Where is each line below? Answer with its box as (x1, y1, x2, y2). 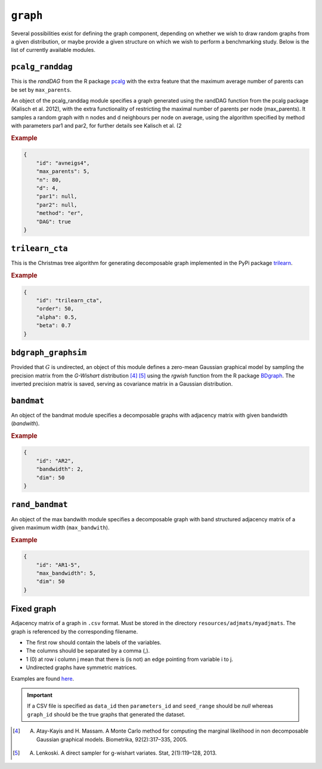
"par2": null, (36, 201, 78, 208)
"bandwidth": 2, (36, 466, 83, 473)
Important (27, 691, 53, 699)
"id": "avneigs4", (36, 159, 90, 167)
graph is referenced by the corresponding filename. (11, 627, 138, 635)
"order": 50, (36, 305, 75, 312)
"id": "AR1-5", (36, 561, 80, 568)
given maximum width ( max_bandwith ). (11, 524, 110, 531)
